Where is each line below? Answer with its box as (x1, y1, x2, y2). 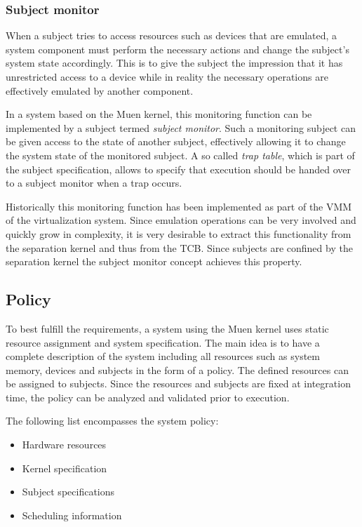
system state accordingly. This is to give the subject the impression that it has (6, 55, 343, 70)
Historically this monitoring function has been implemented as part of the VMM (6, 199, 352, 213)
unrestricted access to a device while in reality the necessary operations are (6, 69, 328, 84)
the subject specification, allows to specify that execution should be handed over (6, 161, 351, 176)
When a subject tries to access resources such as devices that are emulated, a (6, 28, 337, 43)
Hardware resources (22, 437, 107, 452)
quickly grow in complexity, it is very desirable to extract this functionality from (6, 226, 351, 241)
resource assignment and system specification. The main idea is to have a (6, 335, 320, 349)
